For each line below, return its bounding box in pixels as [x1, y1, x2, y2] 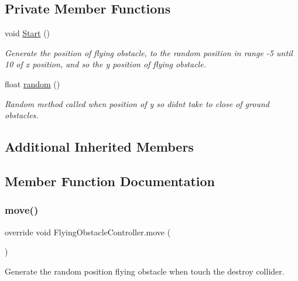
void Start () [5, 27, 50, 39]
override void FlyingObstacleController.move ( [5, 225, 171, 238]
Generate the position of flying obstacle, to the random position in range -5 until [5, 46, 293, 59]
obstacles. [5, 109, 39, 121]
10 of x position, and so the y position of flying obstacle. [5, 58, 206, 70]
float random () [5, 77, 60, 90]
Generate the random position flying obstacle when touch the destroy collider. [5, 265, 285, 277]
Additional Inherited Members [5, 138, 194, 156]
